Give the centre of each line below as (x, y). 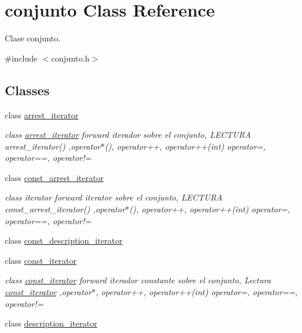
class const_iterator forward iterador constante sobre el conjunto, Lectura (138, 280)
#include (21, 58)
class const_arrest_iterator (54, 177)
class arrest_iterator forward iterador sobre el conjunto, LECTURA (128, 135)
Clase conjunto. (33, 38)
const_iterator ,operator (48, 292)
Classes (27, 90)
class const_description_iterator (64, 240)
